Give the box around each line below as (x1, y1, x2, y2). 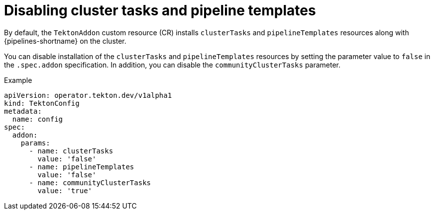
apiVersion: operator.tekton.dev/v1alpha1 (4, 91, 172, 99)
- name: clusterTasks (29, 146, 113, 155)
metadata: (4, 107, 42, 115)
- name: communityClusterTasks (29, 178, 151, 187)
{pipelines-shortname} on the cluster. (4, 36, 126, 45)
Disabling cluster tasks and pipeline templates (4, 2, 316, 19)
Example (4, 75, 32, 84)
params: (20, 139, 50, 147)
